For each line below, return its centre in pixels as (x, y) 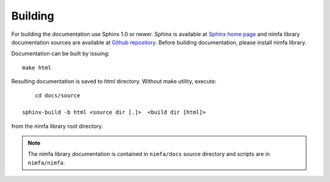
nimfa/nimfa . (46, 163)
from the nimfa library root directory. (57, 126)
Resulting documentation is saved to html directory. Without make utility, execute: (114, 82)
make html (37, 68)
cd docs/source (57, 95)
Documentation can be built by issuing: (61, 54)
